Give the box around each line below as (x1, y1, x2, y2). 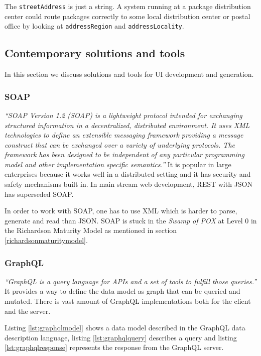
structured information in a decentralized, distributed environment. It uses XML (5, 120, 250, 130)
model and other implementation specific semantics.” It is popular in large (5, 159, 231, 169)
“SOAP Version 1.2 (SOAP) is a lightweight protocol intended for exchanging (5, 109, 242, 120)
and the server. (5, 305, 51, 316)
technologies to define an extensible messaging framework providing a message (5, 130, 243, 140)
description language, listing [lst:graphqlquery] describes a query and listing (5, 332, 237, 342)
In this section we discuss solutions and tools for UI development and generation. (5, 69, 254, 79)
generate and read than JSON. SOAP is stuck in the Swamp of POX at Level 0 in (5, 215, 257, 225)
